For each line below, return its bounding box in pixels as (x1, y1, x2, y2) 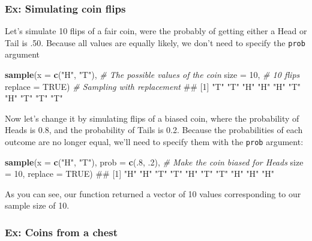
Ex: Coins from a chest (5, 224, 118, 239)
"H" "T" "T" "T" (5, 92, 63, 104)
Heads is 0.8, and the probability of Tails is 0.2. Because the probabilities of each (5, 123, 303, 136)
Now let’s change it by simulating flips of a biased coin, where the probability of (5, 112, 299, 124)
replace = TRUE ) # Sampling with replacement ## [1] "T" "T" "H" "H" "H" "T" (5, 80, 301, 92)
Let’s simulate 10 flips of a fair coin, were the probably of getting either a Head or (5, 25, 307, 37)
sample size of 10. (5, 199, 70, 212)
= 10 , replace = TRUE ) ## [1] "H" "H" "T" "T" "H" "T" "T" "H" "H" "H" (5, 167, 274, 180)
